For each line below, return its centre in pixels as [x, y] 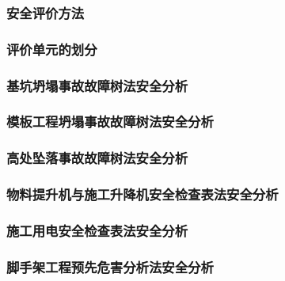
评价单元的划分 [52, 49]
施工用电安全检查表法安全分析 [97, 230]
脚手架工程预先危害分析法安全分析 [110, 266]
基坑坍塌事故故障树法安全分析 [97, 85]
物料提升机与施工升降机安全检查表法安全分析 [142, 194]
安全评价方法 [46, 12]
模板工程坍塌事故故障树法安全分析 [110, 122]
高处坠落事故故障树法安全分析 [97, 158]
